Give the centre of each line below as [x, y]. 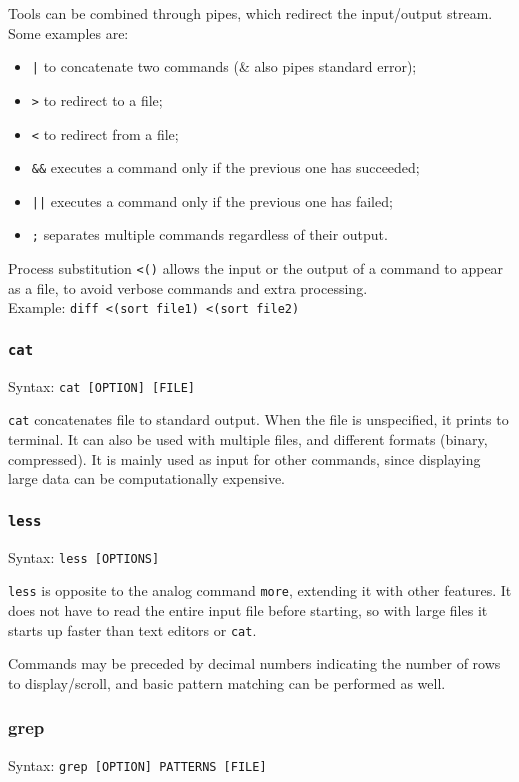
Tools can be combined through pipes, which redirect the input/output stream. [250, 13]
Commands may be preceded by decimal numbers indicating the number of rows [254, 663]
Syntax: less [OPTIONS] [84, 556]
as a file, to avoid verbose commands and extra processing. [188, 287]
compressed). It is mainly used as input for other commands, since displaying [244, 458]
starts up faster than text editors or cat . [132, 629]
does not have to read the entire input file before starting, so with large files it [248, 610]
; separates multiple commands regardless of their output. [209, 234]
